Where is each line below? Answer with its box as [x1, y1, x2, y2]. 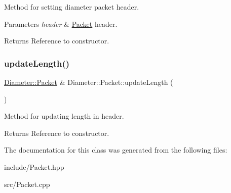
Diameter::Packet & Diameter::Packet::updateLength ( [4, 77, 173, 87]
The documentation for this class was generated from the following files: [4, 144, 227, 155]
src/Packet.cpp [4, 178, 50, 189]
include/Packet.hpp [4, 161, 64, 172]
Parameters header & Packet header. [4, 18, 118, 29]
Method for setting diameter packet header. [4, 2, 139, 12]
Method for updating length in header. [4, 111, 124, 121]
